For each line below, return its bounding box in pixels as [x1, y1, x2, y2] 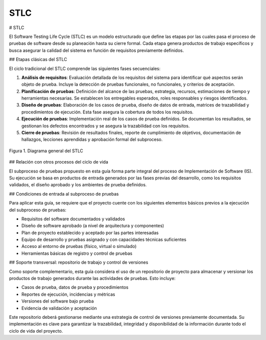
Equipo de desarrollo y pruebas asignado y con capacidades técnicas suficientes [21, 237, 187, 242]
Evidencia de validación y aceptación [21, 305, 97, 311]
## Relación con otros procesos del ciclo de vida [9, 159, 108, 165]
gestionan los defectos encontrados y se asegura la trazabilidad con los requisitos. [21, 123, 190, 129]
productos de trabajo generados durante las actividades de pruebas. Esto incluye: [9, 275, 176, 281]
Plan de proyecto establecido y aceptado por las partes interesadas [21, 230, 159, 236]
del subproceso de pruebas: [9, 207, 66, 213]
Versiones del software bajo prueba [21, 298, 94, 304]
